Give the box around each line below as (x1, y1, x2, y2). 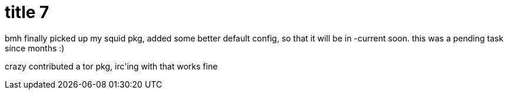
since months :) (5, 43, 65, 53)
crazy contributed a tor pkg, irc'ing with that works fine (5, 61, 218, 71)
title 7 (5, 2, 49, 22)
